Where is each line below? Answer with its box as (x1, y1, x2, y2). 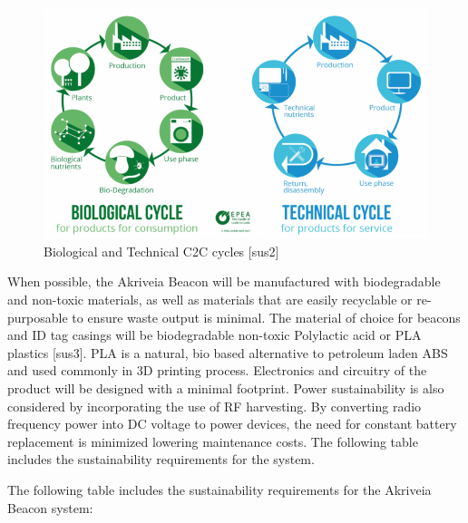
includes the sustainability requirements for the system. (7, 450, 315, 469)
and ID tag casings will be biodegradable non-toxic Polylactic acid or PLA (7, 325, 422, 344)
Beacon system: (7, 498, 93, 517)
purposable (7, 307, 68, 326)
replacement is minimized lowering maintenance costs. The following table (7, 431, 418, 450)
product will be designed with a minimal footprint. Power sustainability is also (7, 378, 444, 397)
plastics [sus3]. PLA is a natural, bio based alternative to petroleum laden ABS (7, 343, 448, 362)
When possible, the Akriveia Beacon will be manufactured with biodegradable (7, 272, 441, 291)
